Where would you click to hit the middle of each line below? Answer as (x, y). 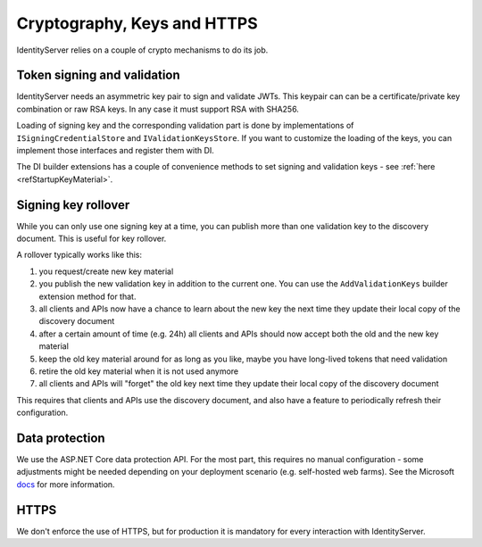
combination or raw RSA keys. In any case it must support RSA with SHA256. (158, 109)
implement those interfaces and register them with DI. (115, 151)
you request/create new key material (106, 271)
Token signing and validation (98, 75)
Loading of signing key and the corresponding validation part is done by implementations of (185, 126)
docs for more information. (66, 484)
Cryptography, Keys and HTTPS (137, 23)
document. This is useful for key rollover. (91, 239)
